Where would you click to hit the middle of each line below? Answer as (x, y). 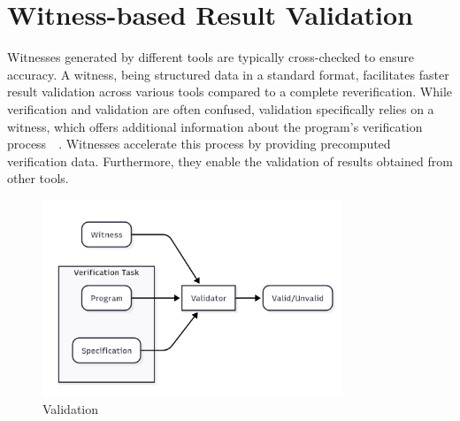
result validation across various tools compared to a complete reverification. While (230, 92)
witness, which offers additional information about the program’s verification (215, 126)
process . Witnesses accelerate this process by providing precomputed (199, 144)
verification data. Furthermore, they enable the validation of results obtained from (230, 161)
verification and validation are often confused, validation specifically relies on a (221, 108)
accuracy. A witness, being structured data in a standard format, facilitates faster (228, 74)
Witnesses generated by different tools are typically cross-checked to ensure (211, 57)
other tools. (38, 178)
